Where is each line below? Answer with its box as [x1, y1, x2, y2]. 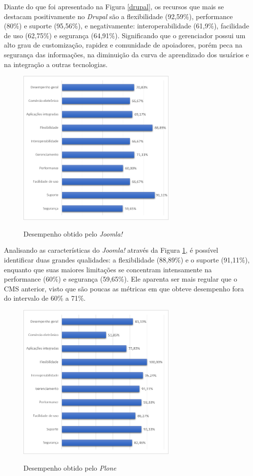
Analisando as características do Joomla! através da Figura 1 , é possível [4, 245, 218, 255]
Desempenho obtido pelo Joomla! [23, 228, 123, 238]
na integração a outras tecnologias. [4, 59, 108, 69]
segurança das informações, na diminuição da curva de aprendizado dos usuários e [4, 49, 249, 59]
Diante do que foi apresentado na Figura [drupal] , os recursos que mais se [4, 1, 224, 11]
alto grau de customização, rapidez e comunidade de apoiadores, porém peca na [4, 40, 242, 50]
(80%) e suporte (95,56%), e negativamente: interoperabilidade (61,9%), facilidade [4, 21, 249, 31]
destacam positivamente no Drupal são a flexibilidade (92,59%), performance [4, 11, 233, 21]
